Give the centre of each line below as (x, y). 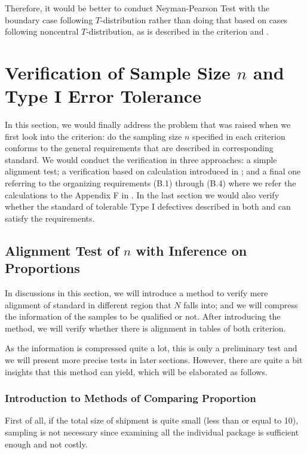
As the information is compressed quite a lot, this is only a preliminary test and (151, 348)
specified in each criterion (239, 136)
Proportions (42, 268)
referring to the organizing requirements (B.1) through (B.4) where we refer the (151, 183)
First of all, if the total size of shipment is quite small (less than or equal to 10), (152, 420)
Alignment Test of (62, 250)
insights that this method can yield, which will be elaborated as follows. (136, 371)
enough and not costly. (46, 444)
